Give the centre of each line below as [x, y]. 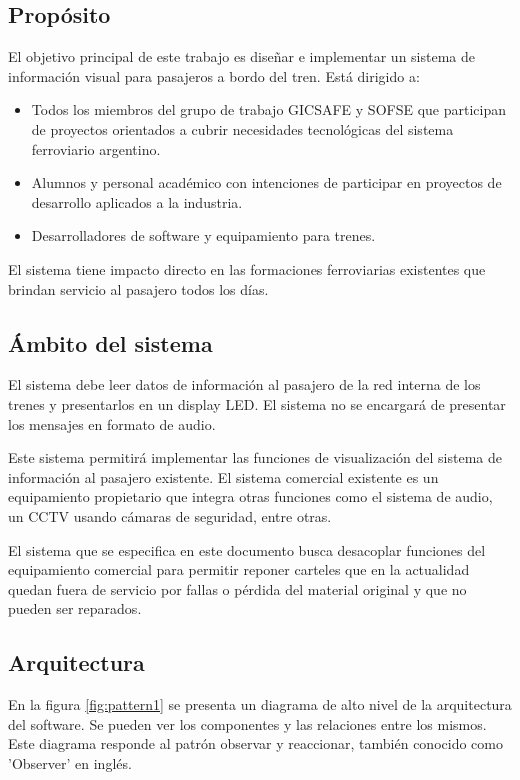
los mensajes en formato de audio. [112, 423]
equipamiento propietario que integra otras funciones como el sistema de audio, [250, 496]
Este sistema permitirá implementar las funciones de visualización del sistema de [255, 457]
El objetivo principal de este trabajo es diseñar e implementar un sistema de [241, 56]
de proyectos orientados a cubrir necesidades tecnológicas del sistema [242, 128]
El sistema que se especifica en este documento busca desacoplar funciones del [247, 549]
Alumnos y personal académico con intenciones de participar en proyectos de [266, 182]
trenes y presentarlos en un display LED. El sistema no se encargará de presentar [257, 403]
